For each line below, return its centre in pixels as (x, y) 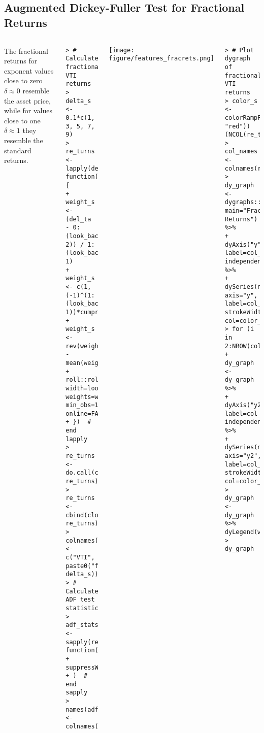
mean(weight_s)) (93, 363)
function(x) (86, 651)
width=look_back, (95, 388)
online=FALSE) (89, 413)
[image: (122, 50)
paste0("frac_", (93, 566)
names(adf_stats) (95, 709)
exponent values (29, 70)
